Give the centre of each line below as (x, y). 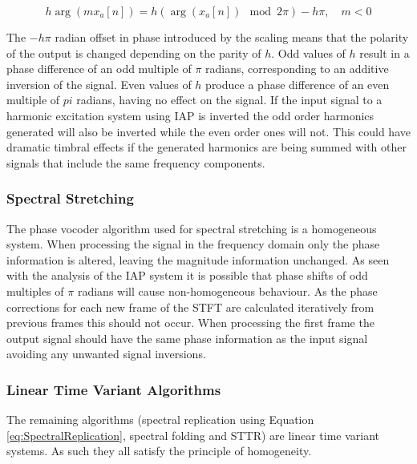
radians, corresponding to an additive (297, 69)
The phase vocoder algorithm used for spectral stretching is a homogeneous (192, 228)
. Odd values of (308, 52)
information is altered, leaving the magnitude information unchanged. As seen (198, 259)
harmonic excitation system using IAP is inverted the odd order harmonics (190, 115)
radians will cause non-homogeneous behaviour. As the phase (227, 291)
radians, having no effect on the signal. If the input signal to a (229, 100)
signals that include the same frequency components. (136, 162)
